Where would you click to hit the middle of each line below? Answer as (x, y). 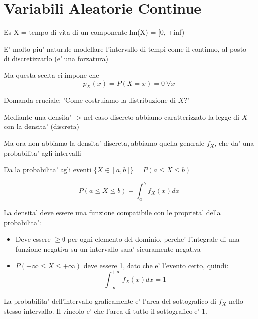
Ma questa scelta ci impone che (52, 75)
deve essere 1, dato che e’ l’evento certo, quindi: (156, 265)
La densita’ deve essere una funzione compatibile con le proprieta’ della (112, 213)
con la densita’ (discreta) (42, 126)
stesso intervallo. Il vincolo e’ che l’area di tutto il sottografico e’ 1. (106, 311)
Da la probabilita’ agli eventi (48, 169)
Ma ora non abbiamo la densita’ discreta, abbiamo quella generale (104, 143)
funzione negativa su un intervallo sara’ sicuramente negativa (108, 248)
